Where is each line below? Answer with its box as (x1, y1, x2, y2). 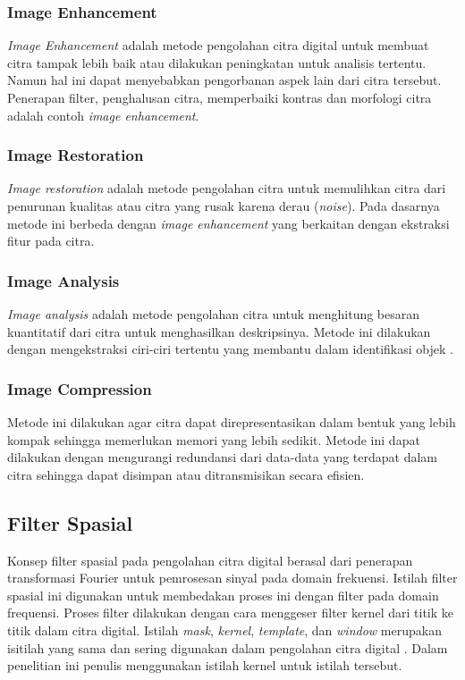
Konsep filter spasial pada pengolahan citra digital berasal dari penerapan (7, 550, 413, 569)
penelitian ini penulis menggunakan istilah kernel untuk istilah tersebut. (7, 656, 402, 675)
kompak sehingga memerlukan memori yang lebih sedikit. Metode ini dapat (7, 430, 420, 449)
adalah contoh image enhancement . (7, 105, 199, 124)
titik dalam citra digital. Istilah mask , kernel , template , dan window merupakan (7, 620, 442, 639)
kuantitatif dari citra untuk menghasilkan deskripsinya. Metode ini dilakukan (7, 322, 431, 340)
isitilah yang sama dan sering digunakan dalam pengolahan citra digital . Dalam (7, 638, 448, 657)
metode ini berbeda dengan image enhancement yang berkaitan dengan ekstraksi (7, 214, 450, 232)
